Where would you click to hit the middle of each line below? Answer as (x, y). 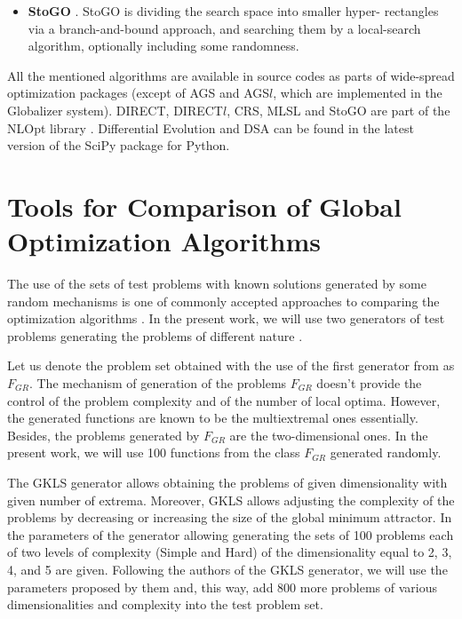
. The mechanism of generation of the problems (158, 383)
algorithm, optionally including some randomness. (163, 46)
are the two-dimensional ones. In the (329, 435)
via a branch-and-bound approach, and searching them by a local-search (224, 28)
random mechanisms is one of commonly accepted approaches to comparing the (223, 301)
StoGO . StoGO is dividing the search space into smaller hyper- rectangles (233, 11)
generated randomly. (386, 452)
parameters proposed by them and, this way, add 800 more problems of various (223, 587)
